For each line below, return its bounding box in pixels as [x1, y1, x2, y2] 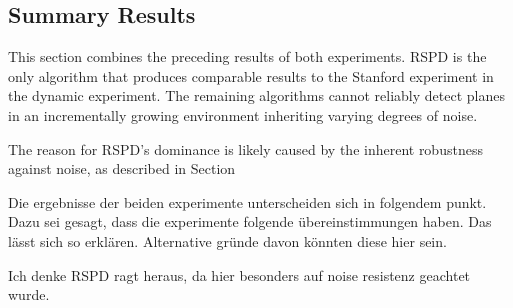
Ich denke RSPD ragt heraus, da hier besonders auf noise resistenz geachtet [8, 264, 471, 285]
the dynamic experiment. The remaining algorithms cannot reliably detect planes [8, 85, 505, 106]
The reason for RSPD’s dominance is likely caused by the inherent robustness [8, 138, 483, 159]
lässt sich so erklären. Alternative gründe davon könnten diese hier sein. [8, 230, 447, 251]
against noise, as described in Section [8, 158, 236, 179]
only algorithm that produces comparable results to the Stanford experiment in [8, 65, 494, 86]
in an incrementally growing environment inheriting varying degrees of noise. [8, 104, 478, 125]
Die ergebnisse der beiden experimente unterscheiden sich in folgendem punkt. [8, 191, 487, 212]
